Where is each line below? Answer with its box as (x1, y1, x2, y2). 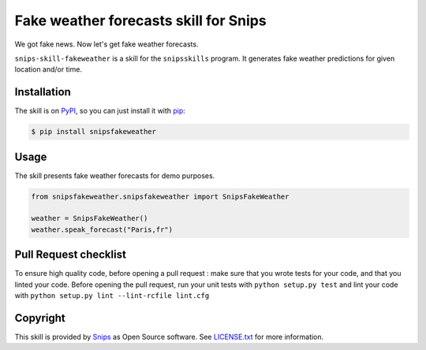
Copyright (14, 311, 66, 325)
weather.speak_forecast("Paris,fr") (31, 225, 174, 234)
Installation (14, 85, 71, 99)
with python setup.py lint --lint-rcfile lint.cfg (14, 291, 210, 300)
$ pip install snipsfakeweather (31, 127, 157, 136)
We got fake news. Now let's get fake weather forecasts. (14, 39, 199, 49)
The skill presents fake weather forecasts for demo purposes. (14, 170, 215, 181)
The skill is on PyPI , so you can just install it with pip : (14, 106, 185, 116)
